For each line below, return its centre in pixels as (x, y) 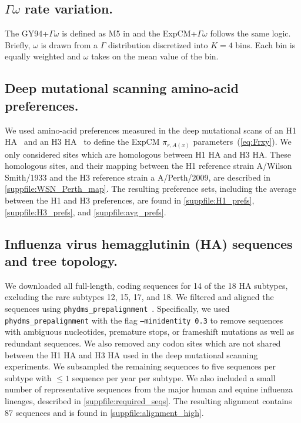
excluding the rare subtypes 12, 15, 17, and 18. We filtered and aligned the (139, 297)
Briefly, (18, 44)
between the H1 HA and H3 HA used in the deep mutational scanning (131, 354)
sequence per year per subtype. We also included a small (174, 377)
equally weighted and (43, 56)
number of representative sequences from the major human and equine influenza (149, 389)
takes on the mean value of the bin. (155, 56)
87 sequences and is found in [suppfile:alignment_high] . (104, 412)
